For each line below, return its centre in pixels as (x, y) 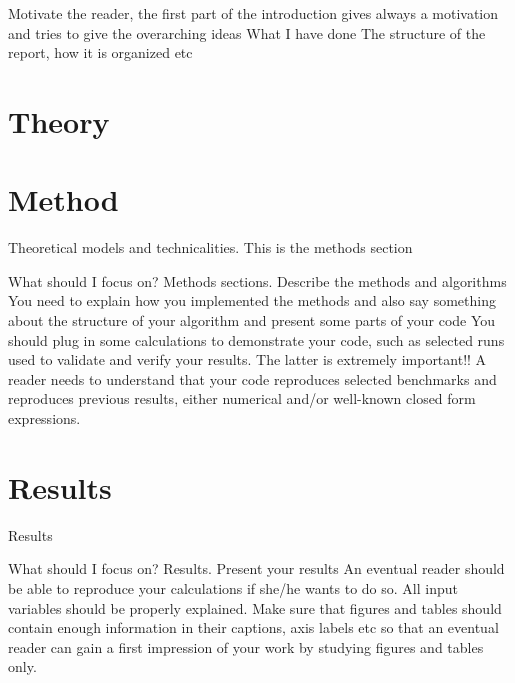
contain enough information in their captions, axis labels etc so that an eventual (253, 627)
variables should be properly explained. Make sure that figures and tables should (255, 607)
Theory (59, 120)
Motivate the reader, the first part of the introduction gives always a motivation (253, 13)
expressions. (44, 418)
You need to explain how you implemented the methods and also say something (252, 300)
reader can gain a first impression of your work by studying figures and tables (246, 646)
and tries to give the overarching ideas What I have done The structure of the (247, 32)
